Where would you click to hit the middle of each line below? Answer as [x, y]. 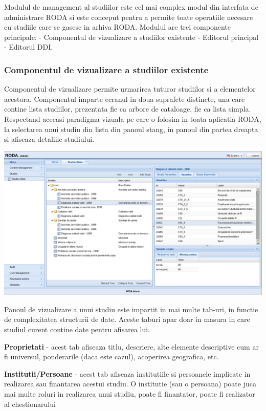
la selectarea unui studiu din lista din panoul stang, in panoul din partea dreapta [131, 129]
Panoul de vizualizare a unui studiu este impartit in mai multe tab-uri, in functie [131, 309]
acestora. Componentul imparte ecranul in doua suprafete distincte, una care [125, 99]
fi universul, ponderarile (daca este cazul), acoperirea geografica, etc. [112, 356]
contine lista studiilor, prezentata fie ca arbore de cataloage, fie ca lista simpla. [128, 109]
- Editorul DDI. [29, 47]
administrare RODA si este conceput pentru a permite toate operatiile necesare [129, 17]
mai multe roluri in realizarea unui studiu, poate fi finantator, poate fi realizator [130, 394]
